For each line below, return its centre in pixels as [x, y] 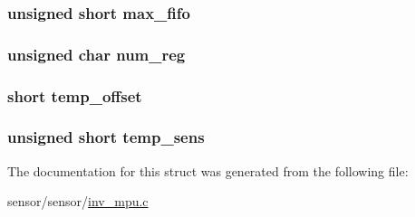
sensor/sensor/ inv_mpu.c [78, 201]
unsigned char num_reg [97, 54]
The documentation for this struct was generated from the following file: [208, 170]
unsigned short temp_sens [106, 137]
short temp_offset [75, 95]
